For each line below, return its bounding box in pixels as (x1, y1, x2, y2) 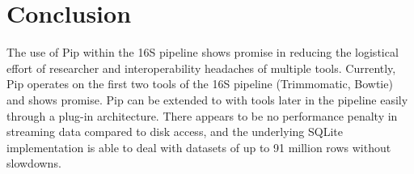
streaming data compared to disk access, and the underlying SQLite (6, 123, 343, 140)
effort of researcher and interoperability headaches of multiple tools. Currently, (6, 59, 396, 76)
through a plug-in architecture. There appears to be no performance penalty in (6, 107, 398, 124)
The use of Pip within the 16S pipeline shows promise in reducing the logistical (6, 44, 399, 61)
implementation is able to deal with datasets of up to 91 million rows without (6, 138, 391, 155)
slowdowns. (6, 155, 61, 172)
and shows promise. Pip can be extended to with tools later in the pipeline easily (6, 91, 408, 108)
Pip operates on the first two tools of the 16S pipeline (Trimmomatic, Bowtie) (6, 75, 393, 92)
